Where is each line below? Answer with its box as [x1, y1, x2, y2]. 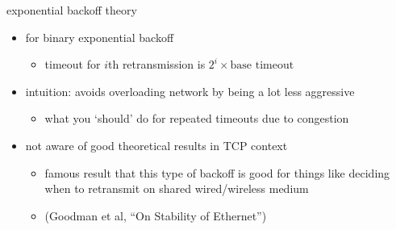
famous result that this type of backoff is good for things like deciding [44, 164, 390, 181]
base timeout [230, 60, 294, 72]
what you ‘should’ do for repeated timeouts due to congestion [44, 110, 349, 127]
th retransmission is [107, 56, 206, 73]
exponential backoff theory [6, 2, 137, 18]
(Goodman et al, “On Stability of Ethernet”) [44, 207, 267, 224]
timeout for [44, 56, 101, 73]
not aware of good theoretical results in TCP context [25, 136, 288, 153]
